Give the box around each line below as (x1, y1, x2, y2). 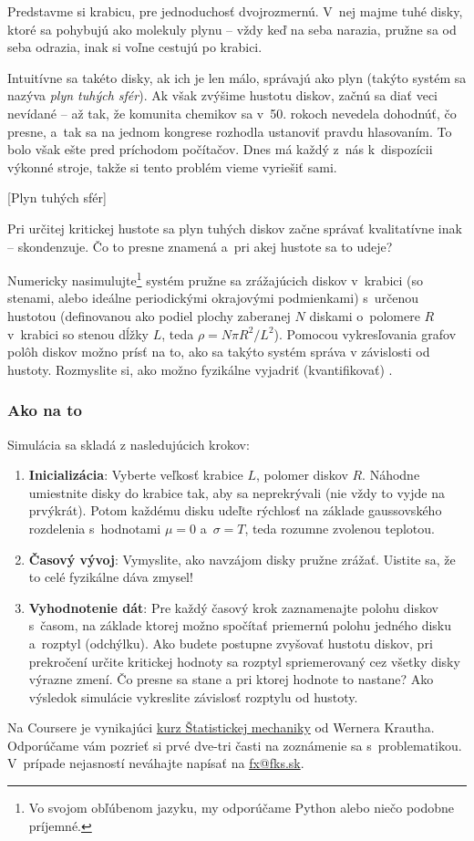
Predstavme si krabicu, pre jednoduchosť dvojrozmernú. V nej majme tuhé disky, (7, 2, 463, 20)
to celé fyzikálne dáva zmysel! (28, 567, 193, 587)
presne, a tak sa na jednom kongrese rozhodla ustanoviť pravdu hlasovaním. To (7, 121, 452, 140)
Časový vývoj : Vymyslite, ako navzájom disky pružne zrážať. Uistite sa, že (28, 549, 456, 568)
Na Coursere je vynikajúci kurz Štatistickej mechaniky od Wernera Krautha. (7, 718, 435, 737)
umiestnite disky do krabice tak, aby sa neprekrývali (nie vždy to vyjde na (28, 483, 445, 502)
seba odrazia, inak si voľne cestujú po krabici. (7, 37, 263, 57)
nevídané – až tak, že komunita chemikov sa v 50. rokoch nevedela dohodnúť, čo (7, 103, 457, 122)
